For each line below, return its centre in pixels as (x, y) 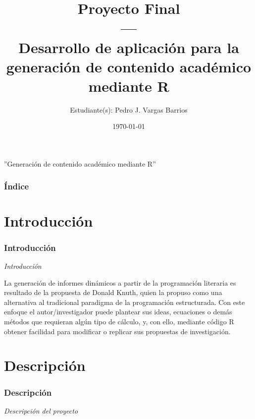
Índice (17, 186)
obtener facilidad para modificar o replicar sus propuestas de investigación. (117, 331)
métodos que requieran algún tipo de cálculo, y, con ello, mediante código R (119, 322)
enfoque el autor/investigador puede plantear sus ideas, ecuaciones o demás (118, 312)
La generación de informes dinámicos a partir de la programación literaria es (120, 282)
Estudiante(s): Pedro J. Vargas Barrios (129, 109)
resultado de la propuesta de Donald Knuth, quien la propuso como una (113, 292)
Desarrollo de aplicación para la (129, 47)
